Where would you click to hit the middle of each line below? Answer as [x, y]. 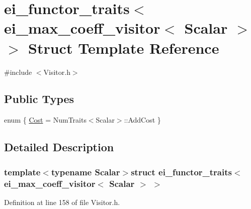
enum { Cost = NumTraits [45, 120]
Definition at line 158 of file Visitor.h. [62, 202]
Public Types [39, 99]
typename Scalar [86, 172]
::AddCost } [142, 120]
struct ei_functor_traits [181, 172]
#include [18, 72]
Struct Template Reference [124, 47]
